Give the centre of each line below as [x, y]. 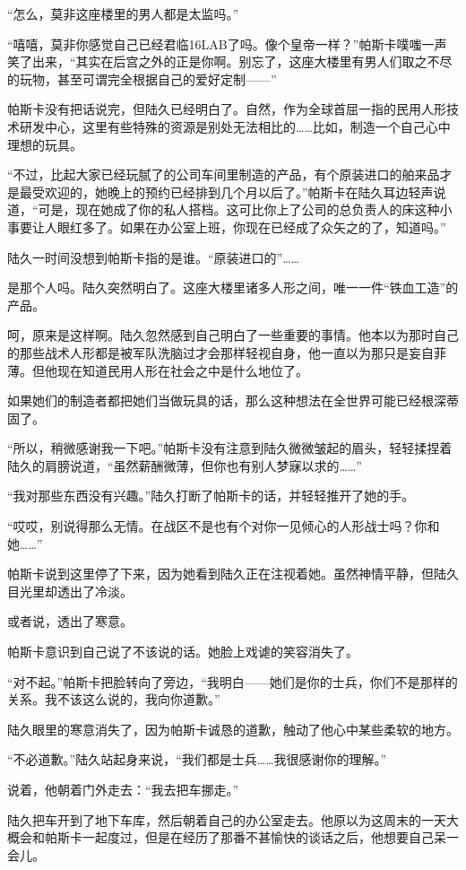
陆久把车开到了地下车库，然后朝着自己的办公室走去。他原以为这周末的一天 [227, 819]
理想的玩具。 [45, 144]
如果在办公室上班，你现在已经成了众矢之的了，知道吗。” [283, 226]
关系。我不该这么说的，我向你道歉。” [114, 699]
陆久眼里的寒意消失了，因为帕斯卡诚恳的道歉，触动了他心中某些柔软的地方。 [233, 729]
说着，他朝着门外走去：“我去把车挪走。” [123, 789]
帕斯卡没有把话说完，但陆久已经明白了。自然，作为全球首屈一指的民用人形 [227, 109]
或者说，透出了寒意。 [70, 621]
